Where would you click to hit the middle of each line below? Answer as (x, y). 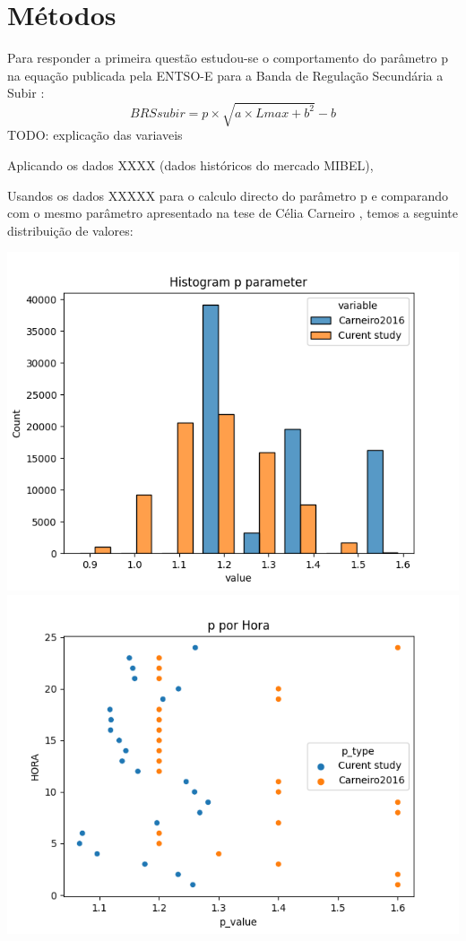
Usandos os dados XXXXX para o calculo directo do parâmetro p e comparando (228, 195)
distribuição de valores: (70, 230)
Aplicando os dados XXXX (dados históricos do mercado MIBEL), (190, 165)
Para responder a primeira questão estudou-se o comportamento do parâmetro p (228, 58)
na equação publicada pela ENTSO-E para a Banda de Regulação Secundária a (225, 75)
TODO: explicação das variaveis (95, 135)
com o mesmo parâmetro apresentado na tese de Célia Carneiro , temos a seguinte (233, 213)
